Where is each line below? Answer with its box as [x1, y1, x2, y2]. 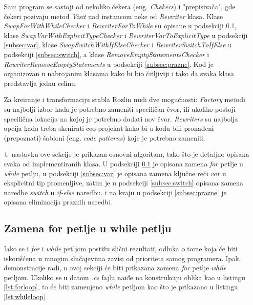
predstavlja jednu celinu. [4, 78, 77, 88]
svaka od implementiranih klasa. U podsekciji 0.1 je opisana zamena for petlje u [4, 158, 243, 168]
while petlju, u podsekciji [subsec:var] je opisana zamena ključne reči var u [4, 168, 226, 178]
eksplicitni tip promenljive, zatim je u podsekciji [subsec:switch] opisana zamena [4, 178, 244, 188]
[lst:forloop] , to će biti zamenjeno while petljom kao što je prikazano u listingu [4, 282, 238, 292]
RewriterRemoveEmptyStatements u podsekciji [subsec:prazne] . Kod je [4, 59, 214, 69]
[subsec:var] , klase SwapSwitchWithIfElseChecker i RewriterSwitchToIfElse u [4, 40, 232, 50]
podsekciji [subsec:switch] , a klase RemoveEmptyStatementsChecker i [4, 49, 209, 59]
